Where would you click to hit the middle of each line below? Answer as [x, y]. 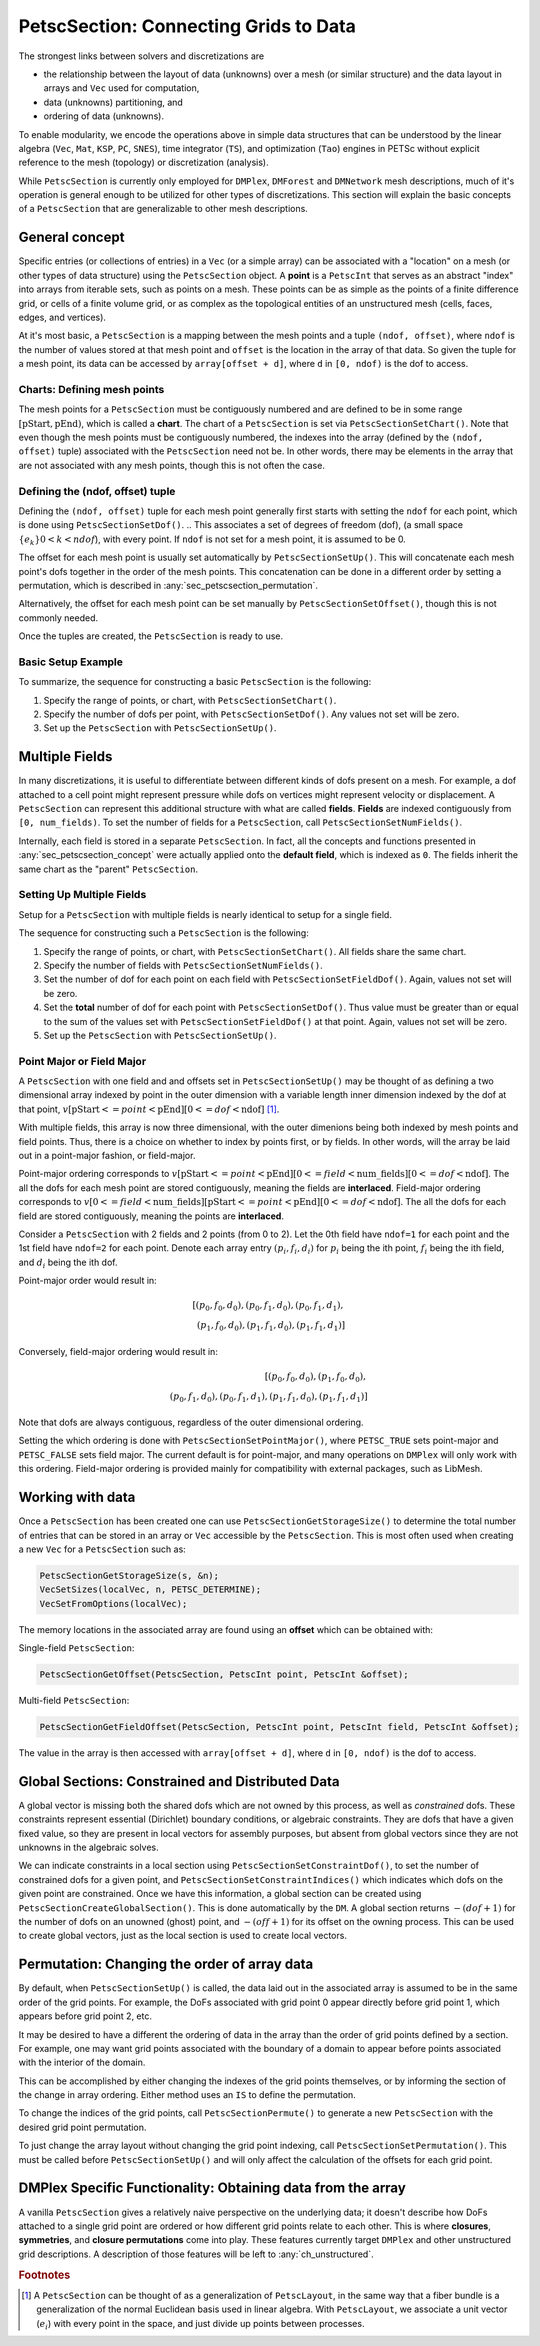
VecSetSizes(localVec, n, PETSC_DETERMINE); [150, 1589]
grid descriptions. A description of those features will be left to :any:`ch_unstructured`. [196, 2254]
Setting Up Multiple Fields [82, 895]
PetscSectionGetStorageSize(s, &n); [129, 1575]
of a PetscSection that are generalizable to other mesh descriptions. [163, 209]
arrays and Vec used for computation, [121, 88]
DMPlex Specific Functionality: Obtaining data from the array [212, 2188]
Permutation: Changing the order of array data [166, 1964]
